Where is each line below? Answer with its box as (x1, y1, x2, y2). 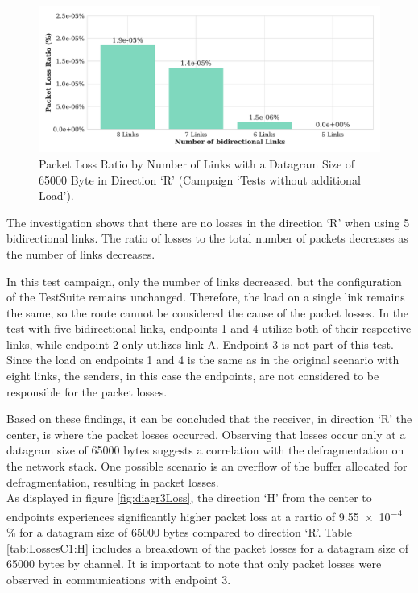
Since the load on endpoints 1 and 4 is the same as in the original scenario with (6, 351, 399, 368)
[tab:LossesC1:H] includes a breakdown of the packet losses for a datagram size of (6, 539, 409, 556)
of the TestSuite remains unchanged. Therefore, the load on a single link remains (6, 288, 405, 305)
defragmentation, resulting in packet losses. (6, 473, 219, 490)
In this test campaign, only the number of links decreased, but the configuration (6, 272, 402, 289)
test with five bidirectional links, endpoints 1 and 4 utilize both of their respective (6, 320, 412, 337)
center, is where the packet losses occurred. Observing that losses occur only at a (6, 425, 406, 442)
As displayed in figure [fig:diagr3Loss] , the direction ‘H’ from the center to (6, 489, 372, 506)
